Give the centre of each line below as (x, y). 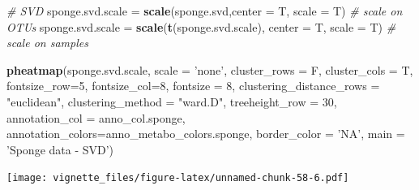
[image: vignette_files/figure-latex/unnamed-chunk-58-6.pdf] (178, 178)
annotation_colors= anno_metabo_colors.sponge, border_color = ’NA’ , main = (206, 134)
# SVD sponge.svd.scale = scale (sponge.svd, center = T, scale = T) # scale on (205, 11)
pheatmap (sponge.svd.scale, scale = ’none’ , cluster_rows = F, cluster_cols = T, (210, 69)
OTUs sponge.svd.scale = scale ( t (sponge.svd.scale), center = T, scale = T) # (201, 26)
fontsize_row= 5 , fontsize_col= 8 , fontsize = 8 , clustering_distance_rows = (193, 86)
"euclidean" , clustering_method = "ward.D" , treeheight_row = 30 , (172, 101)
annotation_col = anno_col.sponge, (96, 117)
